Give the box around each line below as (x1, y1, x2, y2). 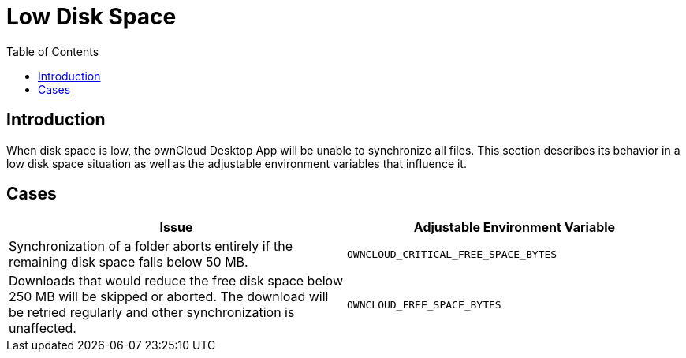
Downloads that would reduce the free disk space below (9, 273, 344, 289)
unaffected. (9, 320, 76, 337)
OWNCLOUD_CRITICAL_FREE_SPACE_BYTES (347, 248, 557, 260)
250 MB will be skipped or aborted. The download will (9, 289, 329, 305)
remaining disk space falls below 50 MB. (9, 254, 248, 270)
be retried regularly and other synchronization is (9, 304, 295, 321)
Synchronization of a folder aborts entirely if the (9, 238, 293, 255)
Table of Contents (6, 44, 99, 58)
